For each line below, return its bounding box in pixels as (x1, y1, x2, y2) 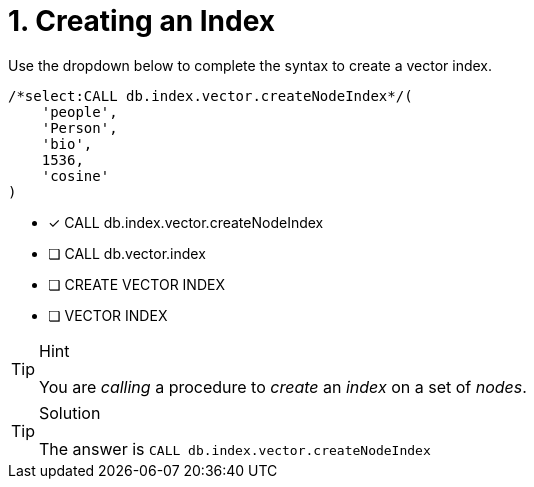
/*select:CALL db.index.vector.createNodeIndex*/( (8, 87, 413, 104)
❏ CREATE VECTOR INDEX (48, 275, 225, 293)
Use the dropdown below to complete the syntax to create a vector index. (8, 56, 493, 74)
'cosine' (41, 167, 110, 184)
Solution (39, 402, 101, 423)
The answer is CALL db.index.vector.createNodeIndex (39, 438, 431, 459)
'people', (41, 103, 118, 120)
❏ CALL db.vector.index (48, 244, 206, 262)
